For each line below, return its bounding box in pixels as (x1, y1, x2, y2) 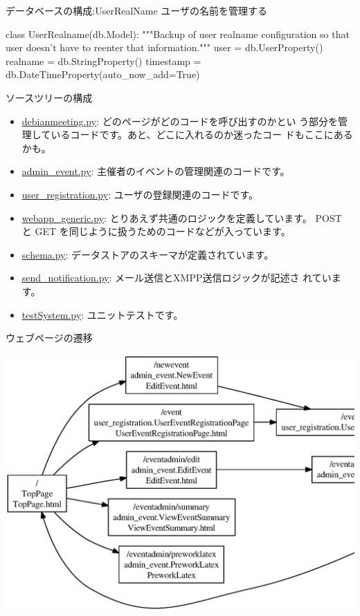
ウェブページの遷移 (6, 330, 93, 345)
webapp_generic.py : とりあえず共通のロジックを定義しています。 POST (21, 210, 342, 225)
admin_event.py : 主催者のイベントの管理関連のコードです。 (21, 164, 290, 178)
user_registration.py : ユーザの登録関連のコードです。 (21, 187, 259, 201)
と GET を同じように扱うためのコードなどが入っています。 (21, 224, 291, 239)
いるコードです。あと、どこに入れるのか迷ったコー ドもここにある (51, 127, 353, 142)
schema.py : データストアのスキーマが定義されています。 (21, 247, 274, 261)
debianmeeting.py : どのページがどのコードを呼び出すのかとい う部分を (21, 113, 339, 128)
